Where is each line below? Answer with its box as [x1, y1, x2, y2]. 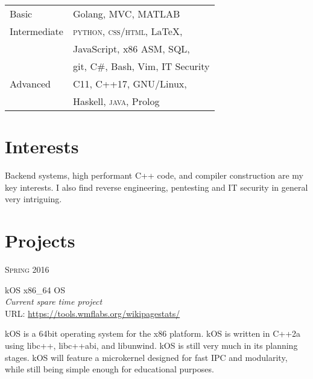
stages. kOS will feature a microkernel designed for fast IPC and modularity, [5, 351, 288, 363]
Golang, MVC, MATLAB [72, 7, 180, 21]
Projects [5, 228, 75, 253]
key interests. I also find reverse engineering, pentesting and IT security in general [5, 180, 308, 193]
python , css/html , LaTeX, [72, 24, 183, 38]
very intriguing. [5, 193, 62, 205]
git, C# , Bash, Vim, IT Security [72, 59, 210, 73]
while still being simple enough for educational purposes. [5, 363, 214, 375]
